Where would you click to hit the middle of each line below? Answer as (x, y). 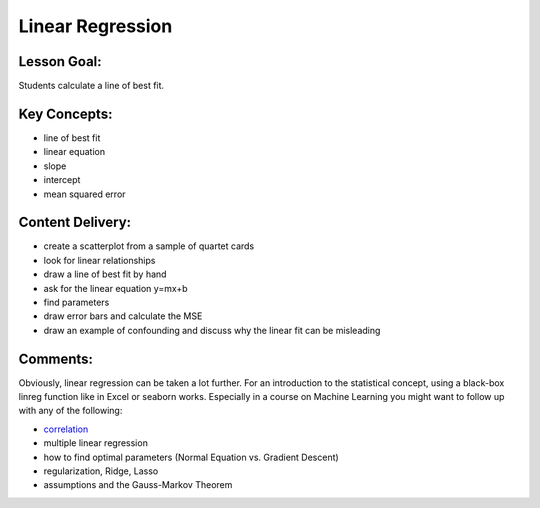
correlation (66, 429)
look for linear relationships (99, 260)
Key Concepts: (65, 113)
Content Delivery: (75, 222)
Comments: (56, 358)
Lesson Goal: (60, 61)
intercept (62, 180)
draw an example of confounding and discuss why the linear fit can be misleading (212, 330)
